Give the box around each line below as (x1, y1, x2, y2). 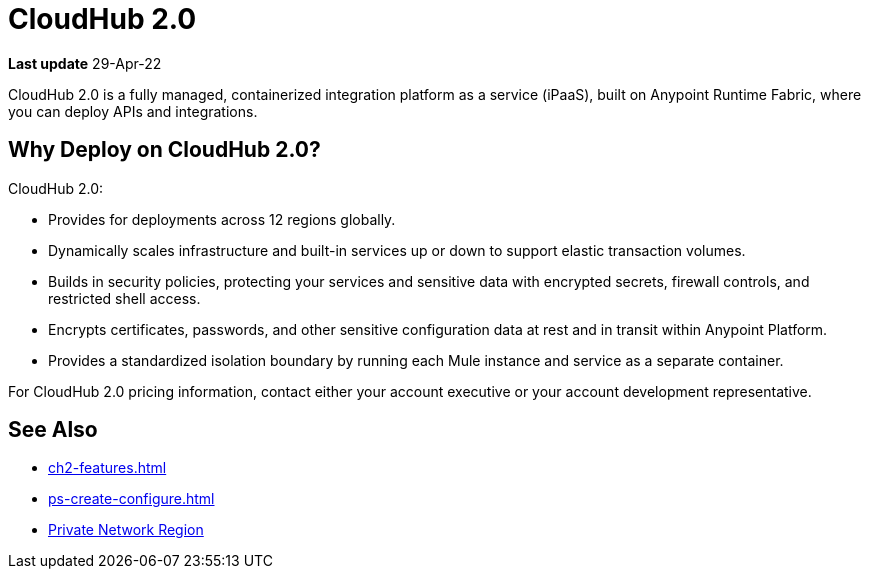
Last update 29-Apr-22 (8, 54, 162, 72)
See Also (8, 417, 98, 443)
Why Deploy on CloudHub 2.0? (8, 137, 321, 163)
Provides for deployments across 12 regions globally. (48, 210, 396, 228)
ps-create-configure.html (48, 490, 215, 508)
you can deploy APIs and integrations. (8, 102, 258, 120)
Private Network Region (48, 521, 204, 539)
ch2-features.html (48, 459, 167, 477)
